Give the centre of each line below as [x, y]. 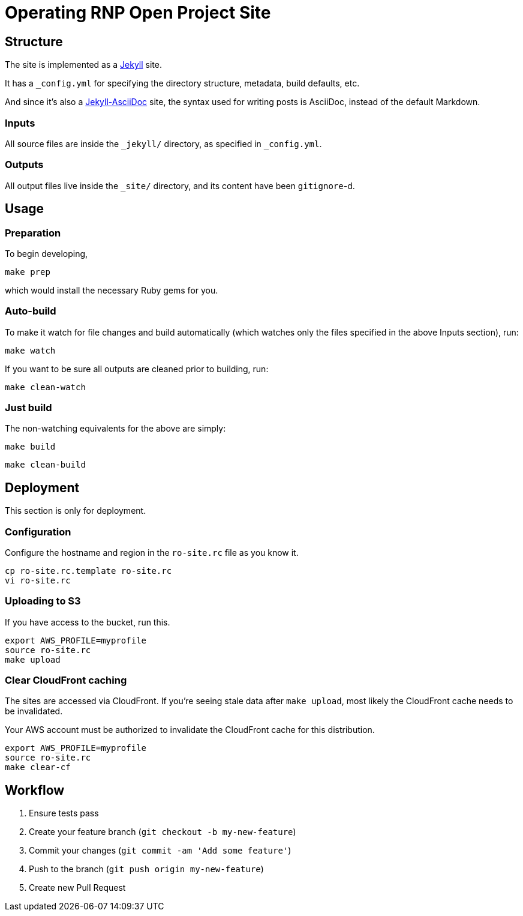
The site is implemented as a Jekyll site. [83, 65]
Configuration [38, 532]
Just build [28, 408]
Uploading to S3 [43, 601]
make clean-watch [45, 387]
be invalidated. [34, 711]
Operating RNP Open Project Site [138, 13]
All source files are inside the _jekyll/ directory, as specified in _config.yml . [163, 143]
